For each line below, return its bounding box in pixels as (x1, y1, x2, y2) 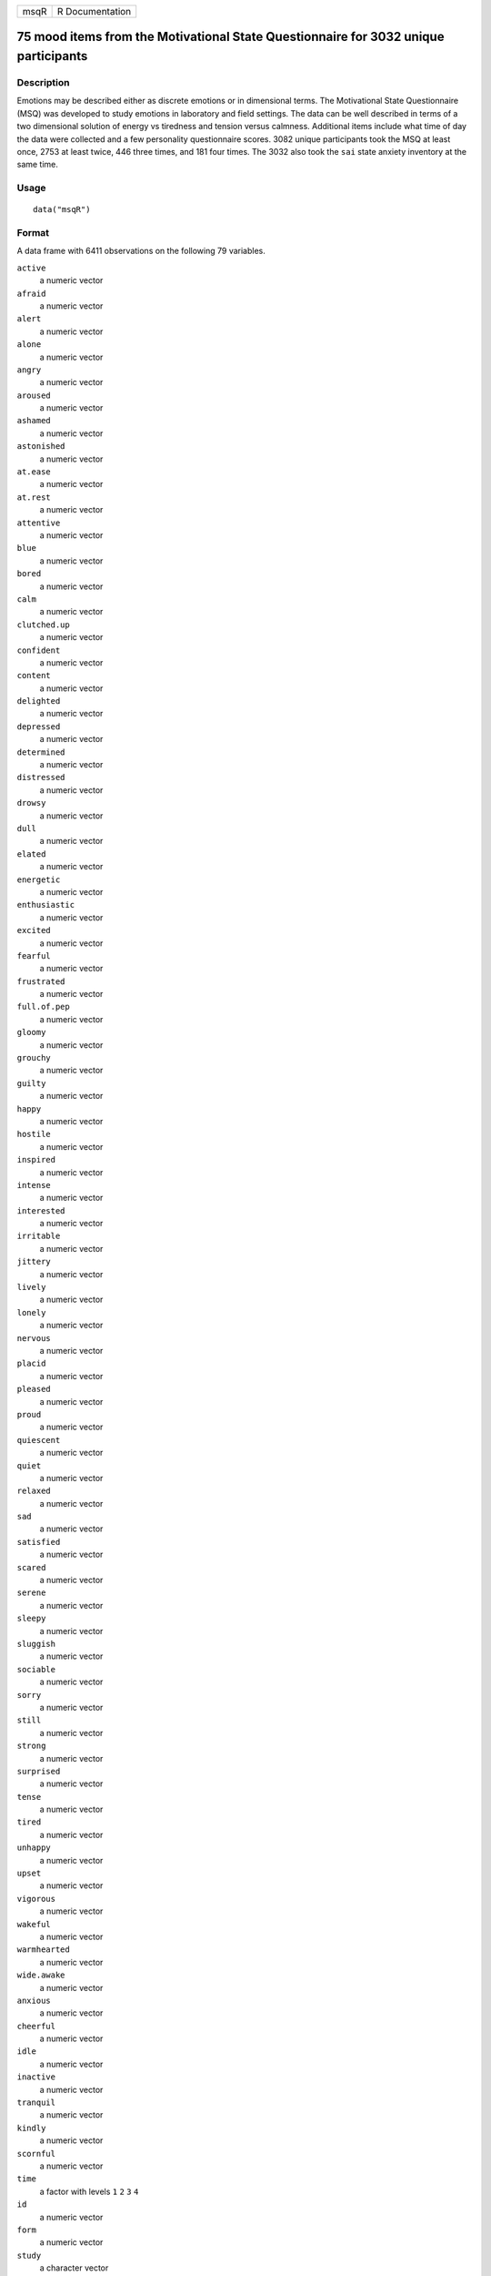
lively (16, 1282, 46, 1293)
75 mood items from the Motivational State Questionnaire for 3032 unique (16, 29, 445, 45)
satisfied (16, 1537, 61, 1547)
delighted (16, 696, 61, 706)
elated (16, 848, 46, 859)
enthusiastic (16, 899, 75, 910)
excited (16, 925, 52, 936)
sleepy (16, 1613, 46, 1624)
